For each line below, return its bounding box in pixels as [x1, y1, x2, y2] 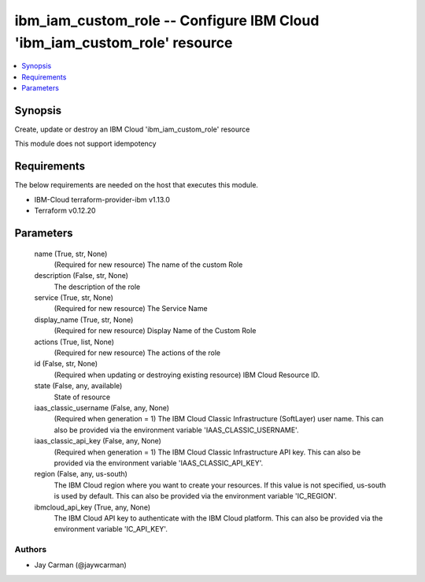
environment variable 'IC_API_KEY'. [54, 525, 168, 534]
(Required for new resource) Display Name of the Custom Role [54, 326, 257, 335]
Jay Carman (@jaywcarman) [34, 560, 128, 570]
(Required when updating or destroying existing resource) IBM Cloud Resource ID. [54, 370, 320, 380]
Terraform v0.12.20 [34, 206, 96, 216]
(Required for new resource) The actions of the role [54, 348, 221, 358]
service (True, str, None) [34, 293, 114, 302]
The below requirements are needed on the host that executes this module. [14, 180, 259, 190]
